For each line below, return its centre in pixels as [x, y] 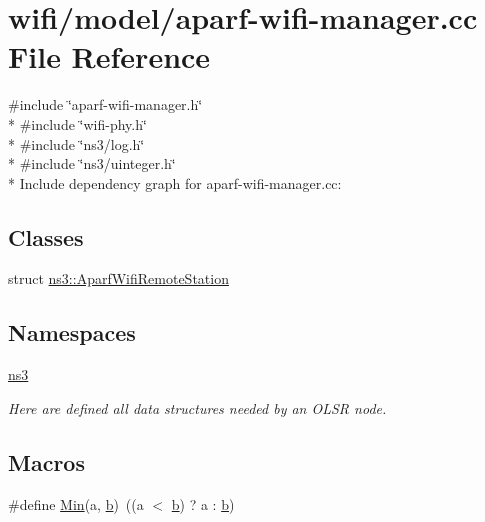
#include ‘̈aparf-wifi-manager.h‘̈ [105, 104]
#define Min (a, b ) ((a [76, 503]
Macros [46, 461]
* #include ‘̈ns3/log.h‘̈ [76, 143]
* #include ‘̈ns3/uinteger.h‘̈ [92, 163]
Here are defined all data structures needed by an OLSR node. [197, 407]
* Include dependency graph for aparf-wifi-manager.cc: [175, 182]
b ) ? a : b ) [203, 503]
